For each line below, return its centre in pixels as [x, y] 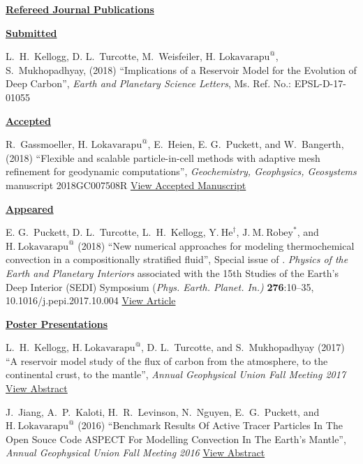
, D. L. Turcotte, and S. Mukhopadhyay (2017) [243, 347]
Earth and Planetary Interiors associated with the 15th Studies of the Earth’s [172, 272]
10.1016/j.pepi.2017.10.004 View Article [91, 300]
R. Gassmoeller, [40, 144]
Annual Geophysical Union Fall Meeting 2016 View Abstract [135, 452]
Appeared [30, 208]
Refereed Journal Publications [80, 9]
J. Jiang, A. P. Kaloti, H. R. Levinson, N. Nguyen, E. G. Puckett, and [163, 411]
